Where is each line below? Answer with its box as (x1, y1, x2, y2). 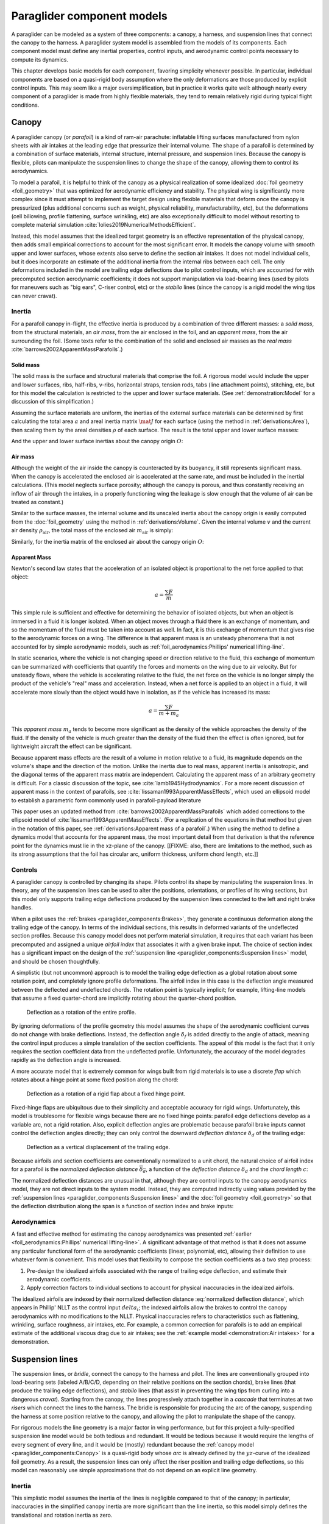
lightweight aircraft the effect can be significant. (11, 742, 132, 750)
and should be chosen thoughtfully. (11, 958, 101, 965)
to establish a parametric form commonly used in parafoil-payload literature (11, 796, 201, 804)
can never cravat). (11, 292, 57, 299)
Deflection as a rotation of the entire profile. (26, 1008, 136, 1016)
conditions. (11, 101, 40, 109)
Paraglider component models (11, 9, 168, 23)
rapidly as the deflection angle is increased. (11, 1056, 121, 1064)
